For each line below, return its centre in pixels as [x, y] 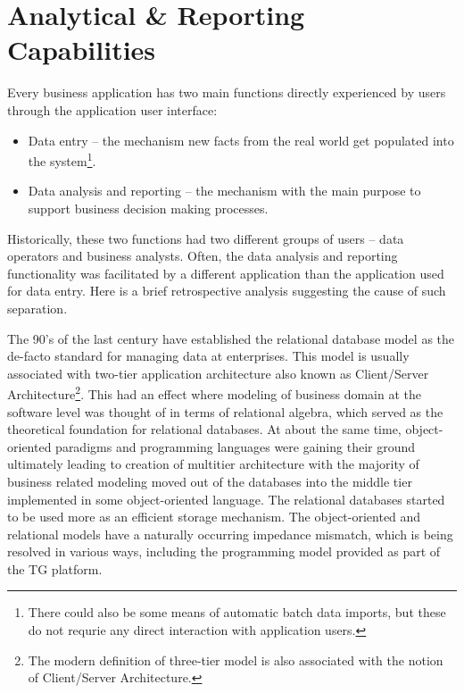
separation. [37, 308]
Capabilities [82, 50]
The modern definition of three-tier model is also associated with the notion [236, 660]
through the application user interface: [112, 109]
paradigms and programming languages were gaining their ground [236, 446]
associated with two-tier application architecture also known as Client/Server [218, 373]
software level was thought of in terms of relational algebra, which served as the [225, 411]
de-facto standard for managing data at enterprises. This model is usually [208, 356]
